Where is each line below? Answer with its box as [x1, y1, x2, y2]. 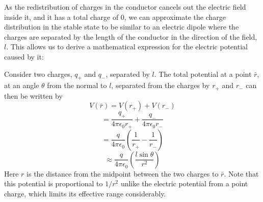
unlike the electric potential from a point [120, 178, 248, 189]
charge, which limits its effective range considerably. [4, 188, 166, 198]
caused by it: [4, 51, 44, 62]
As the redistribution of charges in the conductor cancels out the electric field [4, 2, 246, 12]
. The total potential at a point [154, 68, 252, 79]
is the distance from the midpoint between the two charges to [27, 168, 219, 179]
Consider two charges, [4, 68, 72, 79]
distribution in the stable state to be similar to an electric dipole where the [4, 21, 239, 32]
